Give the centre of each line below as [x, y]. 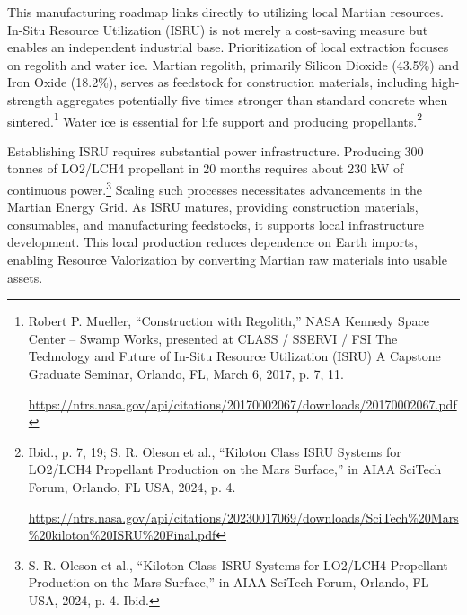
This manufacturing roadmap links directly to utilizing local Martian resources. [225, 12]
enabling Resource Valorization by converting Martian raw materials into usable [227, 260]
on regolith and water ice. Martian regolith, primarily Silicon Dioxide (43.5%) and [233, 64]
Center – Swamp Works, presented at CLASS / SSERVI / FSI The [213, 338]
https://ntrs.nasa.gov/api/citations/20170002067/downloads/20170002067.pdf [242, 404]
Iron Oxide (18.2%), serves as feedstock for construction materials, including [217, 82]
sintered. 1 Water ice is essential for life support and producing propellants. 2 [215, 119]
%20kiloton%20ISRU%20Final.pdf [122, 535]
